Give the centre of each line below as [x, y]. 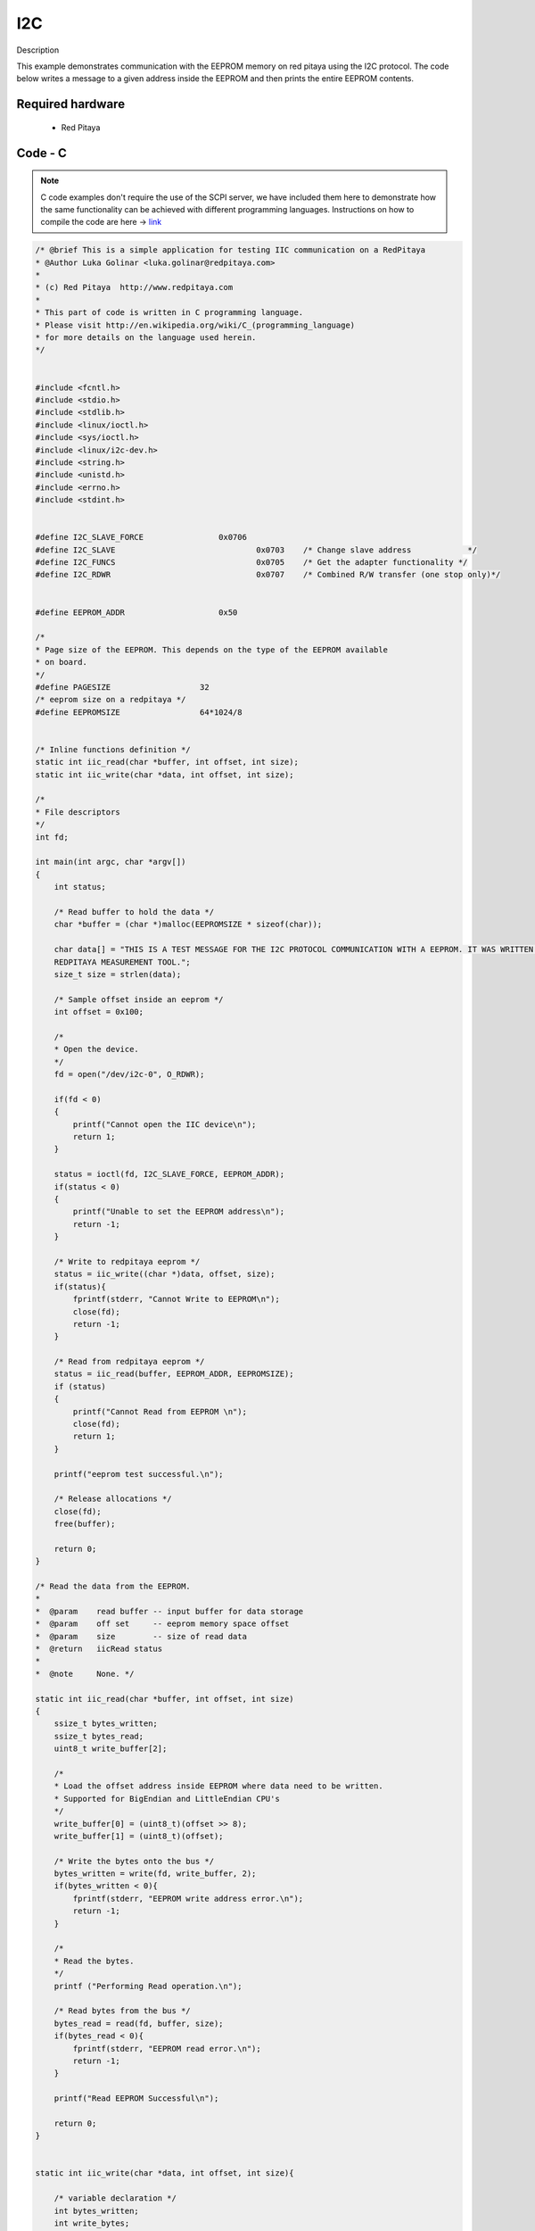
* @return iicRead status [99, 1649]
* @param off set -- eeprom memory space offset [162, 1624]
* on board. [62, 662]
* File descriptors [78, 812]
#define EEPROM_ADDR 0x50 [136, 612]
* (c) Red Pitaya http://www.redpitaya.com [134, 287]
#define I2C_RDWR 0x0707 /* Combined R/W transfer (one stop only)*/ [268, 575]
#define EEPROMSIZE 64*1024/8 [139, 712]
